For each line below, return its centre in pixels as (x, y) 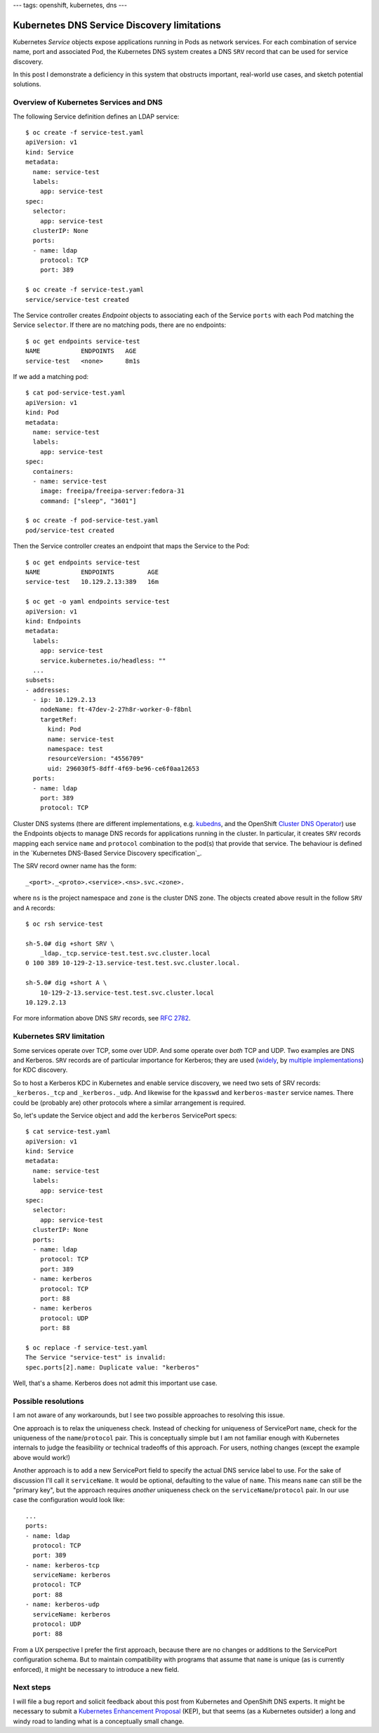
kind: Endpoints (53, 621)
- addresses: (48, 690)
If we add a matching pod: (51, 376)
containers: (53, 471)
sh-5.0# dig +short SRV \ (70, 943)
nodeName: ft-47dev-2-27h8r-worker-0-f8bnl (116, 710)
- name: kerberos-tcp (62, 1565)
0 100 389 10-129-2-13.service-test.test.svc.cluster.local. (133, 963)
